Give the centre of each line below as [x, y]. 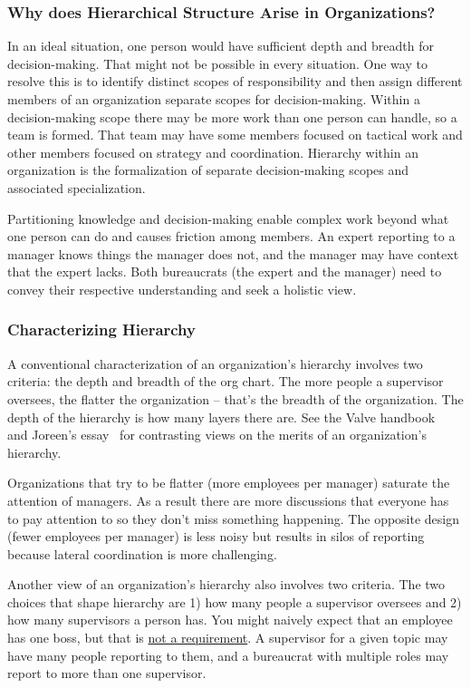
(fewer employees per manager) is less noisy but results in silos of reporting [216, 536]
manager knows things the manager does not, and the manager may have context [233, 253]
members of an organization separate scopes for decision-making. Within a [214, 99]
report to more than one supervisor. [107, 673]
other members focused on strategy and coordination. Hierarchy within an [213, 152]
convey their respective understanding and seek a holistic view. [182, 289]
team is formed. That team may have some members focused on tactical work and [235, 135]
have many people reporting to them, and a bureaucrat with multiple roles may [228, 655]
